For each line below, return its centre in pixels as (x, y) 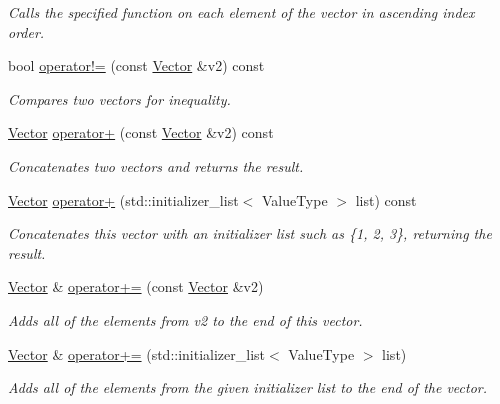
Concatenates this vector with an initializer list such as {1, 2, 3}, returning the (250, 233)
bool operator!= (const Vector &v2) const (136, 65)
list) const (386, 199)
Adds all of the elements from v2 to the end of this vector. (185, 319)
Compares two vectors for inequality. (119, 98)
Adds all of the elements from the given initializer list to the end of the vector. (248, 387)
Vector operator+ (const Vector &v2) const (141, 132)
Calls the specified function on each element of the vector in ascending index (241, 12)
